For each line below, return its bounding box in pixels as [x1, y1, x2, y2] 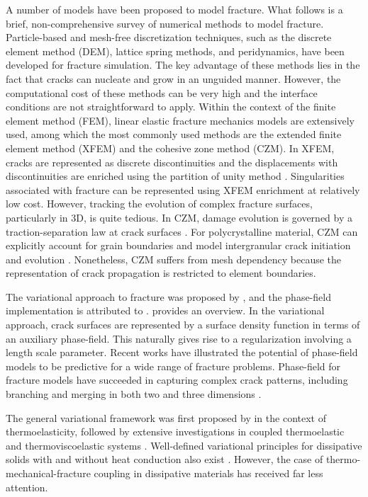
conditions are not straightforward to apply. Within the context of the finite [6, 99, 336, 114]
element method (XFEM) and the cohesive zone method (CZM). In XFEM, [6, 140, 335, 155]
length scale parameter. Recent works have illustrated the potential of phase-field [6, 345, 358, 360]
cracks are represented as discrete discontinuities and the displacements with [6, 154, 338, 169]
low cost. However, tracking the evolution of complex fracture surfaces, [6, 196, 313, 211]
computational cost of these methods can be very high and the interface [6, 85, 318, 100]
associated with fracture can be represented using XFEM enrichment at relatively [6, 182, 360, 197]
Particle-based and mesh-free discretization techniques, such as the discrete [6, 30, 332, 45]
